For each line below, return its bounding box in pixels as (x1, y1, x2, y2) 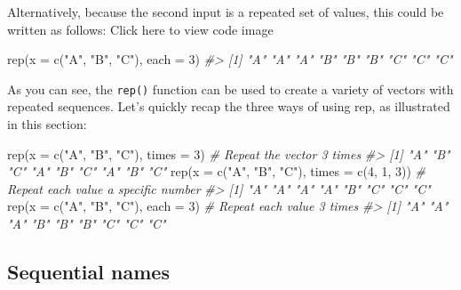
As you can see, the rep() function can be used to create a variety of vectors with (7, 79, 454, 98)
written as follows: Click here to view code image (7, 20, 274, 38)
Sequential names (7, 257, 170, 285)
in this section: (7, 115, 87, 133)
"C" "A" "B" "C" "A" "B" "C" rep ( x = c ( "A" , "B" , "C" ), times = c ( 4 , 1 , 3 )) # (7, 162, 426, 181)
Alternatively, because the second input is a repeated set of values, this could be (7, 3, 444, 20)
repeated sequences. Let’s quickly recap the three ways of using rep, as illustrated (7, 97, 450, 116)
